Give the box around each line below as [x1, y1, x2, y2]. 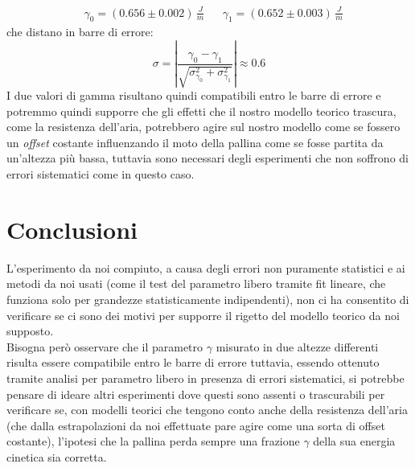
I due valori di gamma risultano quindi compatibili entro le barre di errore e [6, 87, 381, 104]
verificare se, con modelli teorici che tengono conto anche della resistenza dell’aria [6, 401, 408, 418]
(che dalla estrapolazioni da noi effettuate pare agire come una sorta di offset [6, 417, 385, 433]
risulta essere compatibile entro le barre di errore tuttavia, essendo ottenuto [6, 354, 380, 371]
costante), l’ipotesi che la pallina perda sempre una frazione [6, 433, 300, 450]
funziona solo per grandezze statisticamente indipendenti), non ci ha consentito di [6, 290, 409, 307]
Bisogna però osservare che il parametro [6, 338, 203, 355]
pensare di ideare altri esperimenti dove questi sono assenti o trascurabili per [6, 385, 385, 402]
